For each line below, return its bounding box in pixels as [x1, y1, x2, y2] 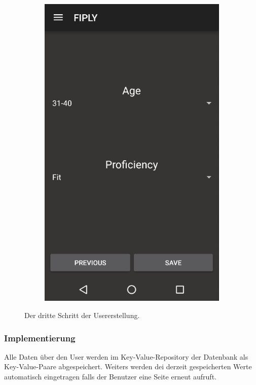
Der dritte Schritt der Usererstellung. [24, 310, 140, 321]
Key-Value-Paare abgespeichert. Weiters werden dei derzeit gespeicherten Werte [4, 361, 252, 372]
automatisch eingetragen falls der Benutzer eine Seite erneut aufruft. [4, 371, 216, 382]
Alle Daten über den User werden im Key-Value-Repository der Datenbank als [4, 351, 248, 362]
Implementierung [4, 331, 76, 344]
